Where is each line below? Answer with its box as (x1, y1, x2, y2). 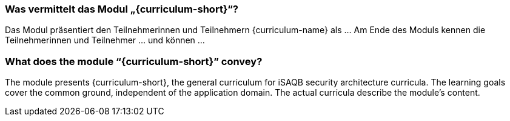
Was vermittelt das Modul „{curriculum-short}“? (5, 3, 238, 15)
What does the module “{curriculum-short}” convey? (5, 55, 263, 67)
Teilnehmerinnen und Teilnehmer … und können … (5, 35, 205, 46)
